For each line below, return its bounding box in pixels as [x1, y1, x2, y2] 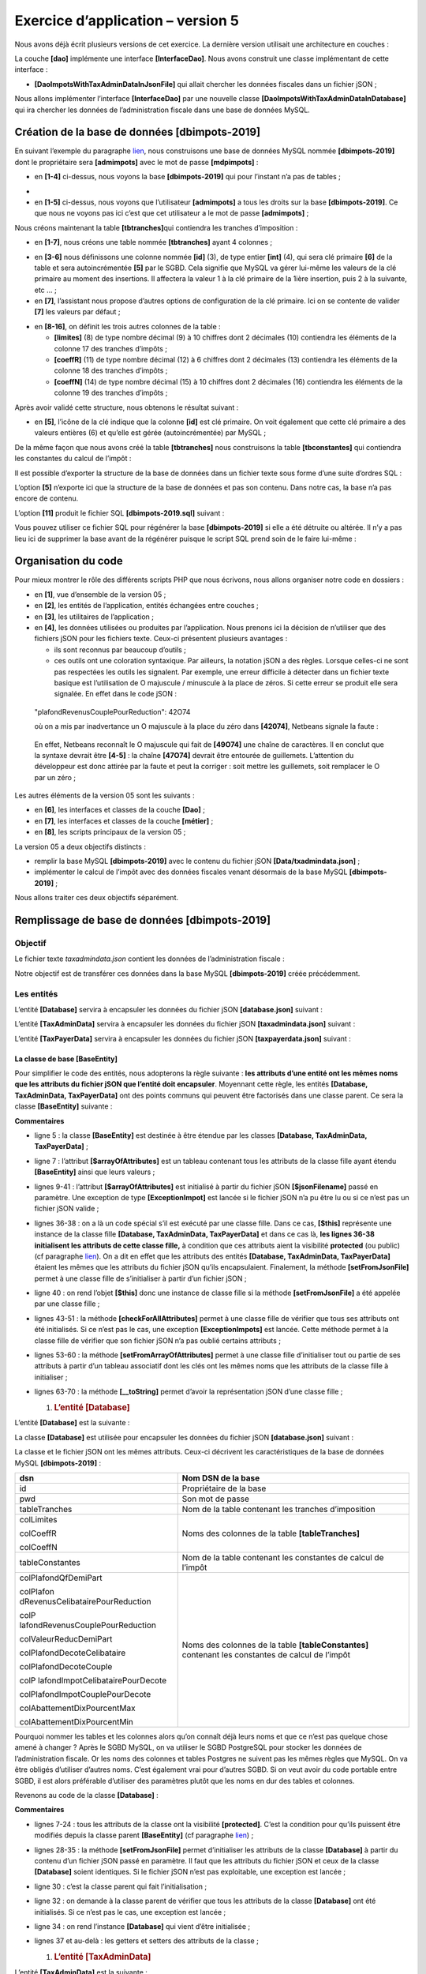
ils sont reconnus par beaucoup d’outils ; [54, 644, 187, 655]
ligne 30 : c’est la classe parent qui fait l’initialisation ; [34, 1882, 207, 1891]
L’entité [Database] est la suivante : [14, 1418, 130, 1428]
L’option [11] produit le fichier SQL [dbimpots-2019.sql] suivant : [14, 508, 225, 517]
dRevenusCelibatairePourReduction [19, 1596, 151, 1607]
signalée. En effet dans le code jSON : [54, 689, 177, 699]
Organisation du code [14, 554, 123, 568]
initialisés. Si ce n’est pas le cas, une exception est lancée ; [34, 1907, 226, 1916]
